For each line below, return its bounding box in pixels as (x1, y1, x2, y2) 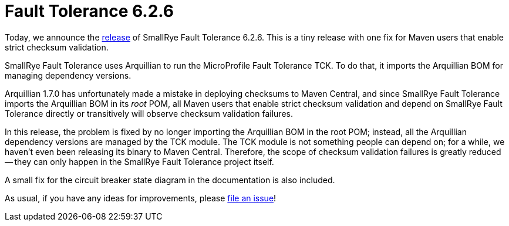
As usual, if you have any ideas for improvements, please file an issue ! (5, 193, 277, 203)
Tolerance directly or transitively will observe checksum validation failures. (5, 108, 293, 119)
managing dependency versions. (5, 70, 132, 80)
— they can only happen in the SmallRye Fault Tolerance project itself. (5, 156, 274, 167)
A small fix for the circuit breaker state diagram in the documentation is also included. (5, 174, 335, 185)
